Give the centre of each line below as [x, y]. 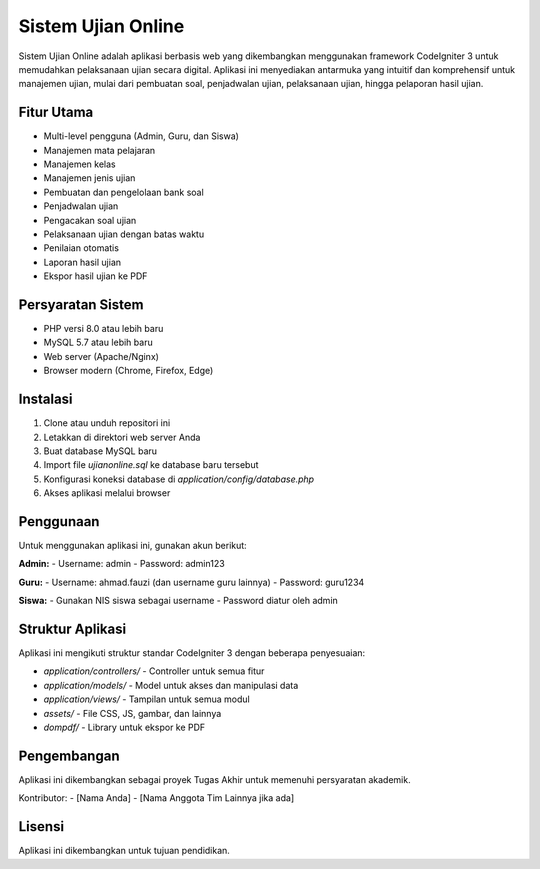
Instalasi [46, 399]
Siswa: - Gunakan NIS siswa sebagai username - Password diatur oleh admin [178, 601]
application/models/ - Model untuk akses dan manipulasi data [171, 685]
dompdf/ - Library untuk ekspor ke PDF [124, 727]
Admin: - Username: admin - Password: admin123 [121, 564]
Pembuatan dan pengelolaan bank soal [123, 192]
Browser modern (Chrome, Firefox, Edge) [128, 371]
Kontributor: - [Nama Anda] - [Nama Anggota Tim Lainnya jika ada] [156, 798]
